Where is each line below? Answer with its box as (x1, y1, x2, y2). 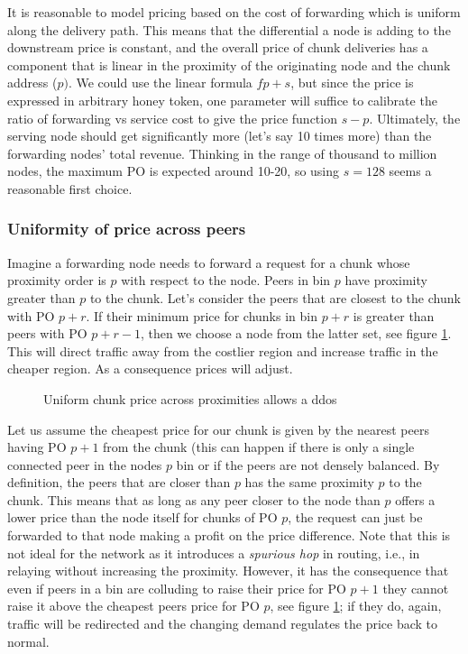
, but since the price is (290, 73, 414, 92)
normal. (7, 631, 50, 650)
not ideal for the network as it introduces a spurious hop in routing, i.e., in (7, 543, 420, 562)
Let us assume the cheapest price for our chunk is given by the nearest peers (7, 419, 429, 438)
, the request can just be (288, 508, 423, 527)
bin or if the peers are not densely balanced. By (176, 455, 440, 474)
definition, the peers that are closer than (7, 473, 231, 492)
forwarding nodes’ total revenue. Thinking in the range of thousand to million (7, 143, 437, 162)
